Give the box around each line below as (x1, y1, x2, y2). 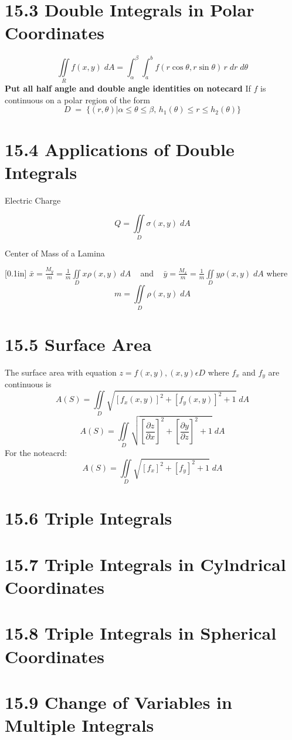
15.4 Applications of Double (5, 137, 235, 161)
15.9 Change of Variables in (5, 690, 232, 714)
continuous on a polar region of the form (5, 93, 150, 106)
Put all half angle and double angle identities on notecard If (5, 82, 251, 94)
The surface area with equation (5, 366, 117, 378)
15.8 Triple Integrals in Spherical (5, 621, 277, 645)
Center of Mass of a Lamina (5, 246, 105, 259)
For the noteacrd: (5, 446, 67, 458)
